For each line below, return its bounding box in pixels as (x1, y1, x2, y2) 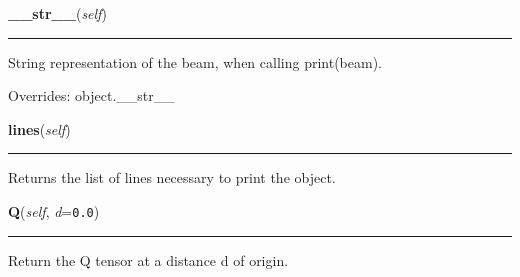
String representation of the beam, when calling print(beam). (8, 51, 382, 72)
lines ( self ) (8, 118, 71, 139)
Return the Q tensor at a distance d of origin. (8, 249, 289, 270)
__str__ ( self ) (8, 3, 107, 23)
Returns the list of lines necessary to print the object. (8, 167, 336, 188)
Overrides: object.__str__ (8, 85, 175, 106)
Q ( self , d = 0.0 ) (8, 200, 100, 221)
